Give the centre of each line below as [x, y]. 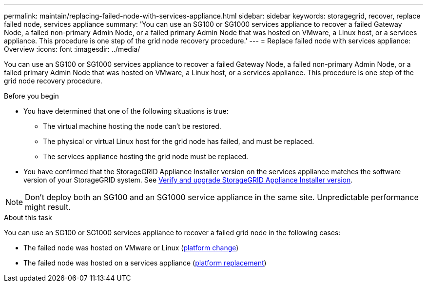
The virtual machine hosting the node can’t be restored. [132, 126]
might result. [48, 207]
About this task [28, 217]
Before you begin [31, 96]
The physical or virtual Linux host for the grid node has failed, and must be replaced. [179, 141]
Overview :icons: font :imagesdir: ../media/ [72, 49]
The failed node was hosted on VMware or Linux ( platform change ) [131, 248]
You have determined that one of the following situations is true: [126, 111]
